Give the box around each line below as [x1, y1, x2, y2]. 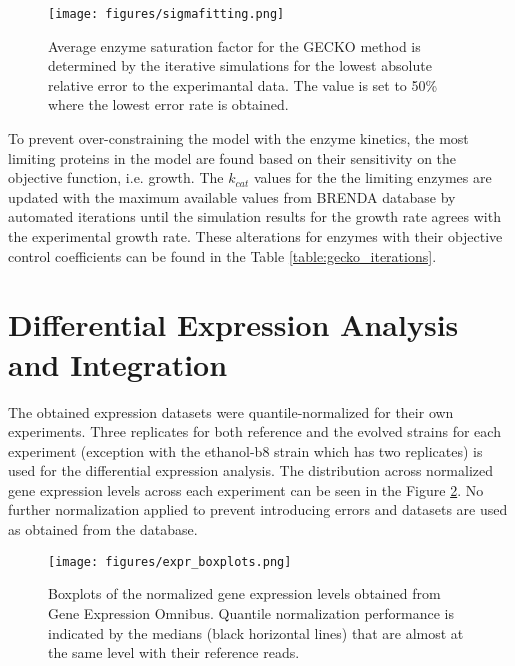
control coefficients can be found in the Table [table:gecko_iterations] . [8, 245, 437, 266]
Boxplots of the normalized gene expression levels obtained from [48, 583, 441, 604]
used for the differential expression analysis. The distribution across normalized [8, 460, 494, 481]
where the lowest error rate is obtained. [48, 94, 289, 115]
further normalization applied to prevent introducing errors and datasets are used [8, 499, 508, 520]
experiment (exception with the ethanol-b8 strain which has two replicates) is [8, 440, 483, 461]
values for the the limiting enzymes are [253, 167, 492, 188]
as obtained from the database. [8, 519, 198, 540]
